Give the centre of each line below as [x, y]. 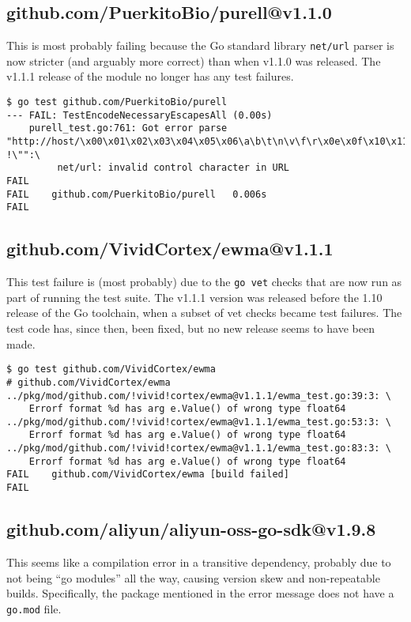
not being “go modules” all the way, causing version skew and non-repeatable [193, 577]
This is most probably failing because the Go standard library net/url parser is [200, 45]
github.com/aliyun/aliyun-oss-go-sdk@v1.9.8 [191, 529]
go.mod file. [34, 608]
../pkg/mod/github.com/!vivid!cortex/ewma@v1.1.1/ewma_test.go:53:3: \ [199, 422]
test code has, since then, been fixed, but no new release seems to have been [190, 328]
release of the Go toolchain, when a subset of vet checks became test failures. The [204, 313]
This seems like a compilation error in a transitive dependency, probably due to [199, 562]
